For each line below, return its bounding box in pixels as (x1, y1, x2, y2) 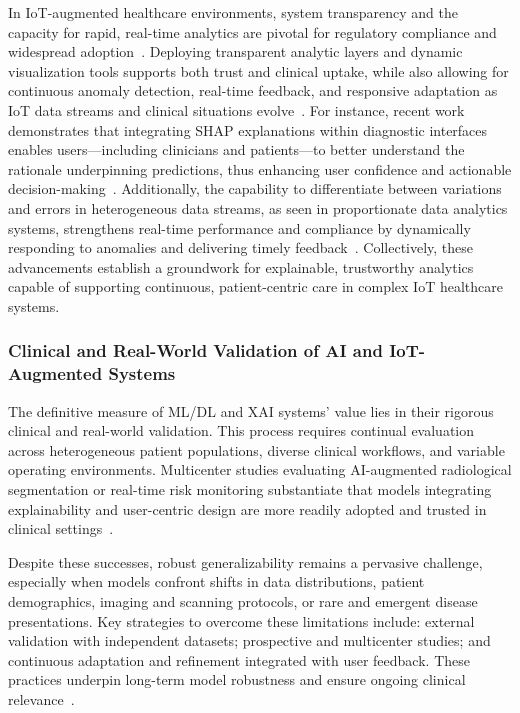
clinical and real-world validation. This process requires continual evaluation (8, 420, 475, 441)
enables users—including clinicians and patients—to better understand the (8, 139, 465, 160)
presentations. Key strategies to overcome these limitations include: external (8, 610, 475, 631)
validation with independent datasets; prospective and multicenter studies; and (8, 630, 491, 651)
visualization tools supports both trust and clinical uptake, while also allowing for (8, 60, 509, 81)
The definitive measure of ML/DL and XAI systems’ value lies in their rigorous (8, 400, 494, 421)
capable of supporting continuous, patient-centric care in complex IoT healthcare (8, 276, 503, 297)
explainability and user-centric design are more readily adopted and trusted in (8, 498, 487, 519)
